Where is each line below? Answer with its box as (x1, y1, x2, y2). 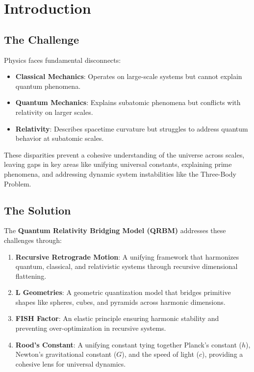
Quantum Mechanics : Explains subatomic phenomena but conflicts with (15, 97, 241, 107)
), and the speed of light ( (122, 349, 199, 359)
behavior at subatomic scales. (15, 133, 104, 143)
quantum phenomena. (15, 80, 81, 91)
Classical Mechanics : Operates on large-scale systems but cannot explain (15, 71, 242, 81)
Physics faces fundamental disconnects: (4, 54, 121, 65)
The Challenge (4, 31, 79, 47)
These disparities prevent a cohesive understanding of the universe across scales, (4, 149, 245, 159)
